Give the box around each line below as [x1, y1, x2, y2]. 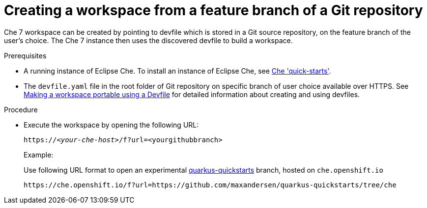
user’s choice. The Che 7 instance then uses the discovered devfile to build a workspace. [4, 36, 293, 45]
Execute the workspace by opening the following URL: [24, 120, 199, 129]
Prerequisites [4, 51, 47, 60]
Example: [24, 150, 54, 159]
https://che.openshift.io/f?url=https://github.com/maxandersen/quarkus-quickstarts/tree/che [24, 181, 397, 189]
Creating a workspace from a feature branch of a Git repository [4, 2, 423, 19]
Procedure [4, 105, 38, 114]
